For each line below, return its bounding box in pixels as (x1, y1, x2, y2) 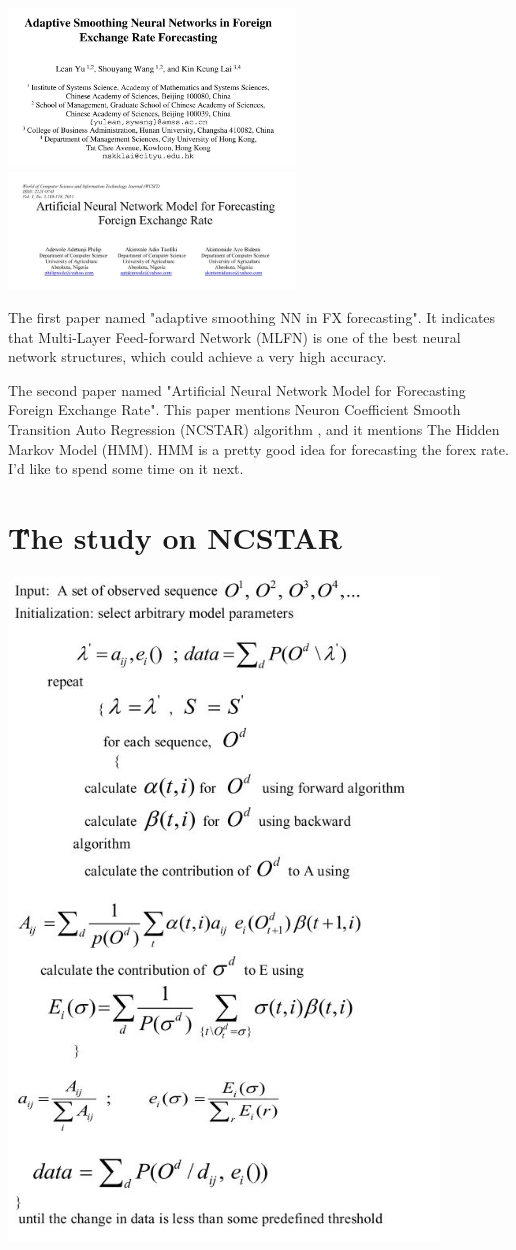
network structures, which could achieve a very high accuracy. (8, 346, 387, 367)
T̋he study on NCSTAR (8, 516, 342, 557)
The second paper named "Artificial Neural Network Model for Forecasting (8, 379, 466, 400)
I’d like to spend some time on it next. (8, 458, 244, 479)
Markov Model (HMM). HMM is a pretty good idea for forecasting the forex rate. (8, 438, 509, 459)
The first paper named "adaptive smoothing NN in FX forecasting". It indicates (8, 307, 496, 328)
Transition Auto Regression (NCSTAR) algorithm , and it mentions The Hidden (8, 418, 500, 439)
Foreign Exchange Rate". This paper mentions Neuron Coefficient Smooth (8, 399, 461, 420)
